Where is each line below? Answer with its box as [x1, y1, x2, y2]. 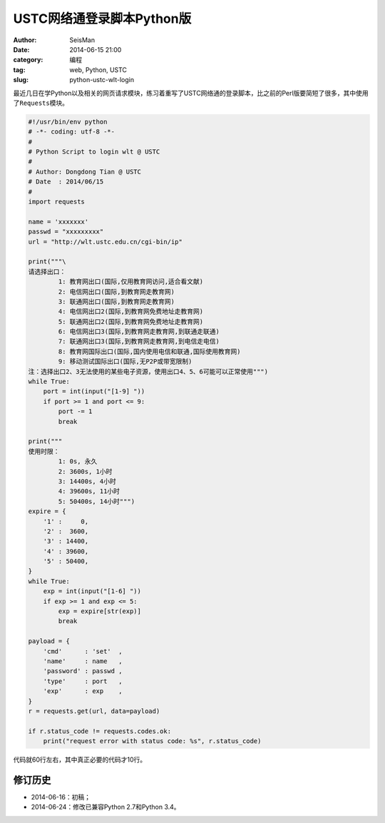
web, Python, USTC [69, 65, 128, 74]
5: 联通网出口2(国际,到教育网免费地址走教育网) [58, 318, 204, 325]
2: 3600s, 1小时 [58, 468, 113, 475]
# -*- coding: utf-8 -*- [28, 128, 115, 136]
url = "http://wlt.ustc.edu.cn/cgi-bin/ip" [28, 238, 183, 246]
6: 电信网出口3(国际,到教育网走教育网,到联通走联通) [58, 328, 220, 335]
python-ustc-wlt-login [69, 76, 135, 84]
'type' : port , [43, 677, 123, 685]
